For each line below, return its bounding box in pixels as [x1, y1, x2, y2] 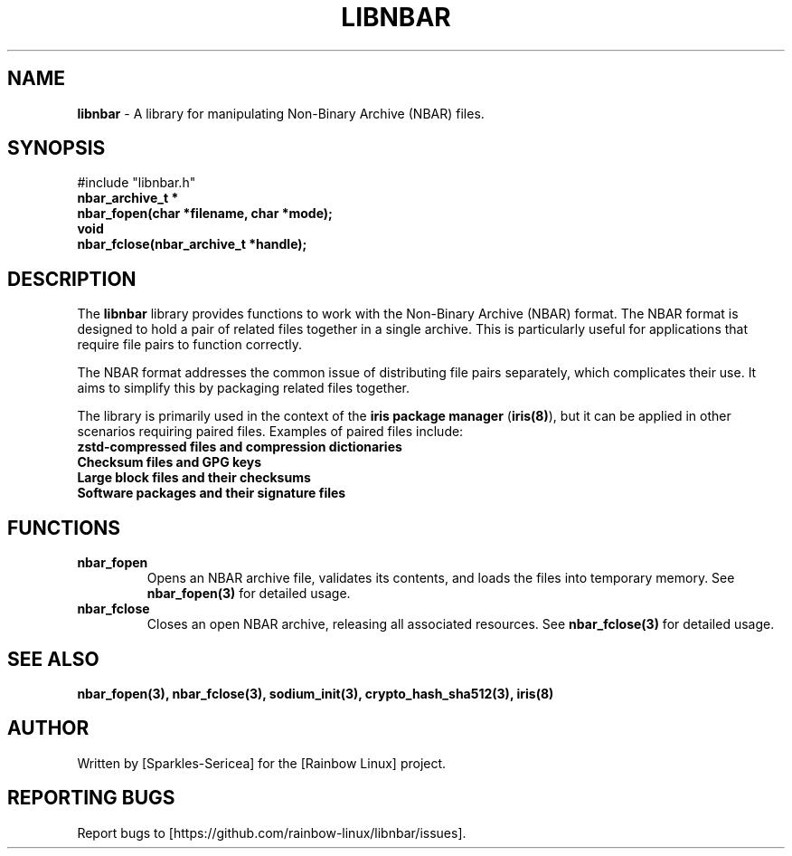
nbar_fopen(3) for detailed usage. [146, 585, 351, 602]
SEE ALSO [7, 647, 99, 671]
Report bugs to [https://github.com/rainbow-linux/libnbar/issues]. [77, 824, 467, 841]
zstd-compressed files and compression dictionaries [77, 439, 402, 455]
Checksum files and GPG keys [77, 454, 262, 471]
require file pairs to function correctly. [77, 337, 303, 353]
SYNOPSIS [7, 137, 106, 160]
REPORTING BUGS [7, 786, 175, 810]
